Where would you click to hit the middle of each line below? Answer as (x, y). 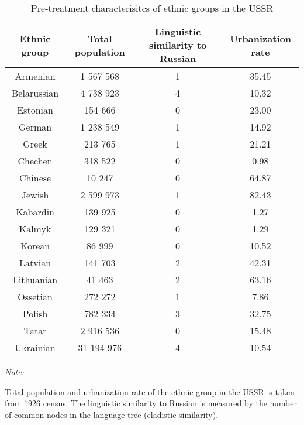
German (35, 127)
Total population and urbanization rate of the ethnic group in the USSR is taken (150, 391)
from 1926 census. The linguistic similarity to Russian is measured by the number (151, 403)
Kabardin (35, 212)
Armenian (35, 76)
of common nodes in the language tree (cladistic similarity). (112, 414)
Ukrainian (35, 347)
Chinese (35, 178)
